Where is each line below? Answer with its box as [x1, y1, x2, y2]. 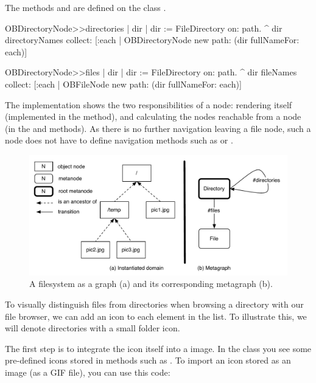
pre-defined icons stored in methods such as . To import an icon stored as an [5, 354, 291, 367]
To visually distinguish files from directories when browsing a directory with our [5, 298, 304, 311]
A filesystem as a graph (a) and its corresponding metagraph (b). [29, 277, 273, 290]
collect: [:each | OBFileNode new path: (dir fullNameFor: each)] [5, 77, 242, 90]
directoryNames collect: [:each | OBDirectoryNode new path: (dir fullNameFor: [5, 33, 300, 46]
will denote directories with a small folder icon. [5, 322, 180, 334]
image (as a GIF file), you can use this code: [5, 366, 170, 379]
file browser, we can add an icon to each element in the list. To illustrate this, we [5, 309, 307, 322]
